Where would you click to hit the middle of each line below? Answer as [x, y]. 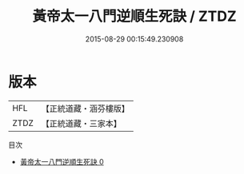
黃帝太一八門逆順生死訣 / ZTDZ [134, 16]
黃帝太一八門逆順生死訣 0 [62, 161]
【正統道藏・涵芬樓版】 [86, 109]
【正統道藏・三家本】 [82, 123]
